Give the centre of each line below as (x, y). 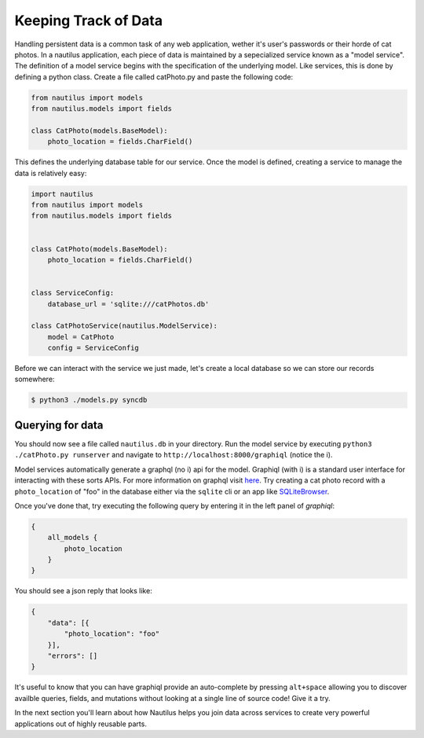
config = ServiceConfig (93, 348)
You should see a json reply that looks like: (83, 591)
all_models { (73, 538)
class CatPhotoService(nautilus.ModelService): (124, 326)
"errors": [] (73, 655)
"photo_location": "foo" (112, 634)
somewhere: (35, 379)
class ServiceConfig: (73, 293)
